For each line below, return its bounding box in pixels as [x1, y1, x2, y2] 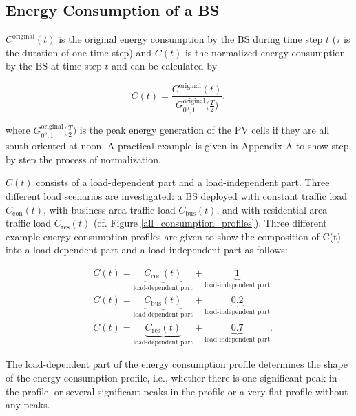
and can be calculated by [112, 59, 218, 73]
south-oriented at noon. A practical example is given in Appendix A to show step [6, 138, 349, 153]
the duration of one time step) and [6, 45, 152, 59]
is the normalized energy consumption [185, 45, 346, 59]
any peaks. [6, 397, 50, 412]
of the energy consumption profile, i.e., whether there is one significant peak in [6, 370, 337, 384]
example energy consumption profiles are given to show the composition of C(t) [6, 229, 341, 243]
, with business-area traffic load [43, 202, 176, 216]
